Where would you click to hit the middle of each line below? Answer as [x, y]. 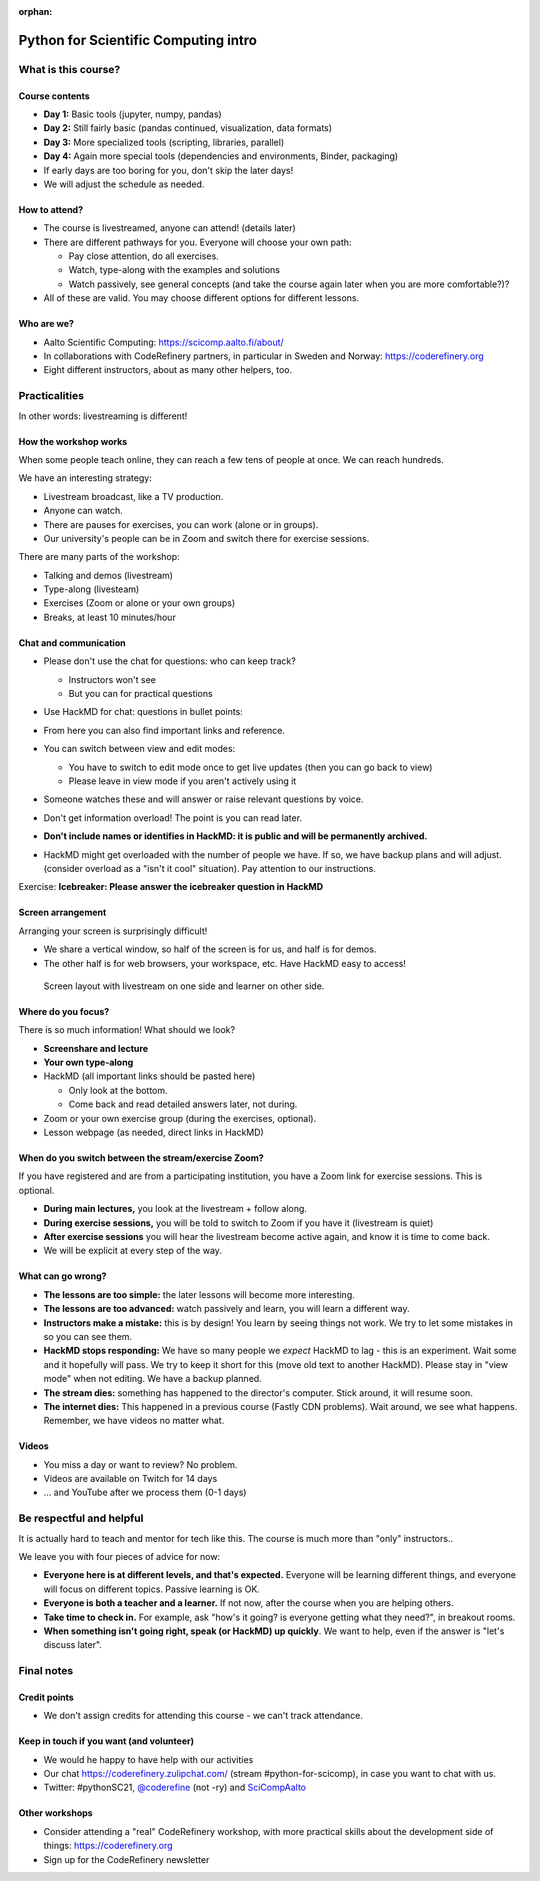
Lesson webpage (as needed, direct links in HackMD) [153, 1132]
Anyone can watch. [83, 511]
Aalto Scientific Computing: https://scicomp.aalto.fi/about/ [163, 342]
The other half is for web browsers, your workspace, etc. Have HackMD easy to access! [225, 963]
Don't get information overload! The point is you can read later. [173, 817]
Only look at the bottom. [118, 1090]
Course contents [54, 96]
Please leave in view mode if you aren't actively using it [182, 781]
